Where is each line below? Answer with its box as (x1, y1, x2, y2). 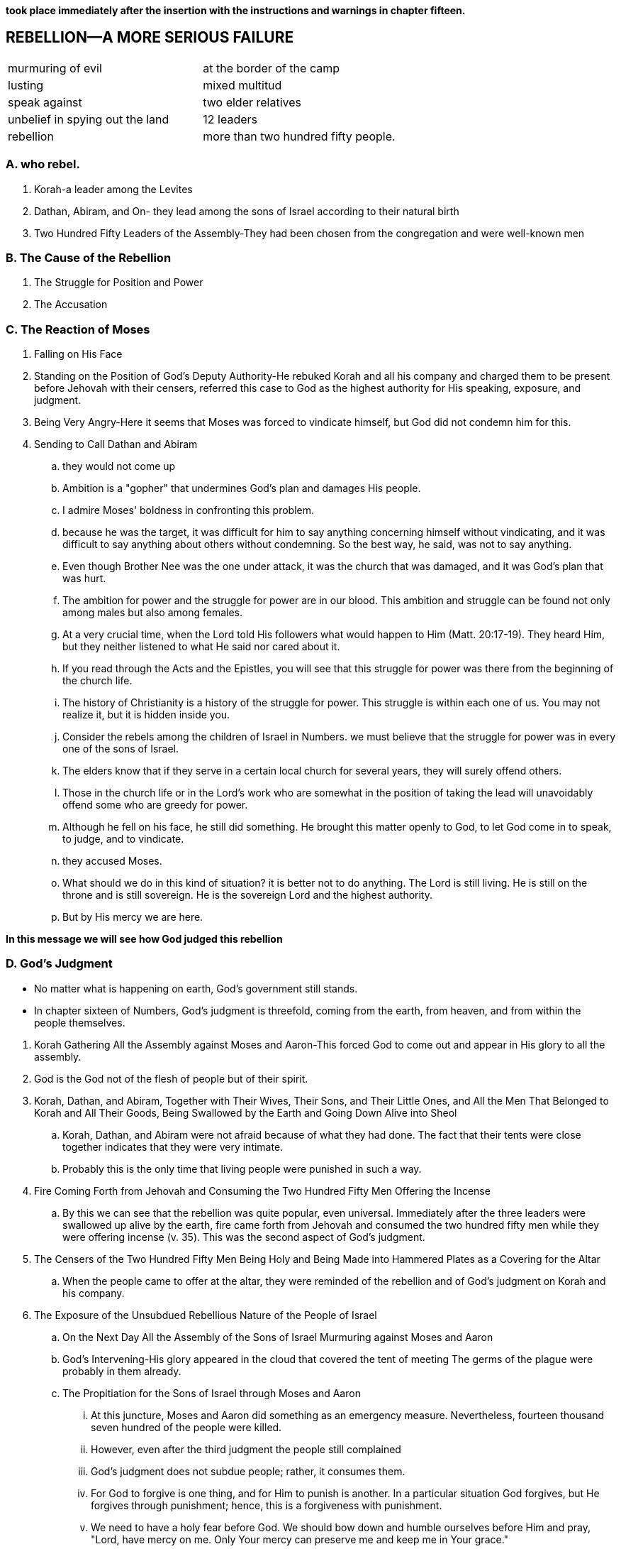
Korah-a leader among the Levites (34, 182, 193, 195)
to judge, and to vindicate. (62, 833, 184, 845)
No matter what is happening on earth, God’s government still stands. (34, 982, 358, 995)
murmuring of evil (8, 60, 102, 75)
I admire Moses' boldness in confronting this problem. (62, 504, 315, 517)
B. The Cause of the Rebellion (6, 250, 172, 265)
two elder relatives (203, 94, 302, 109)
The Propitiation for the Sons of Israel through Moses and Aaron (62, 1386, 361, 1399)
